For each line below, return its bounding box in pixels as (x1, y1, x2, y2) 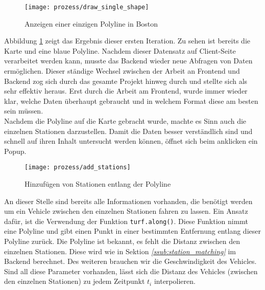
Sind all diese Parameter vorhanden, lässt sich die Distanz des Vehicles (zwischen (4, 265, 258, 276)
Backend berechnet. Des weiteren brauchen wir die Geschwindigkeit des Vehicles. (4, 256, 257, 266)
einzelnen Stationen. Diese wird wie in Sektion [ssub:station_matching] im (4, 246, 236, 256)
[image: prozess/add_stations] (25, 164, 131, 171)
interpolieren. (154, 276, 196, 286)
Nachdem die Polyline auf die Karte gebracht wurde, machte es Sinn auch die (4, 116, 247, 126)
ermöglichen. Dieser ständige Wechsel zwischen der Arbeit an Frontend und (4, 65, 240, 76)
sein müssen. (4, 105, 43, 116)
